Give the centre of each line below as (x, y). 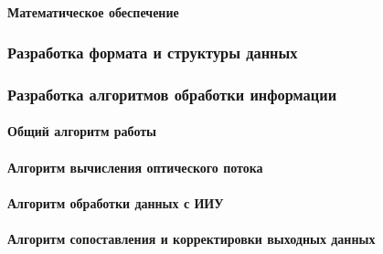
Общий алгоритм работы (82, 131)
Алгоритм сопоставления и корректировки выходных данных (191, 239)
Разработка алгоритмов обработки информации (172, 94)
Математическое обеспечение (93, 11)
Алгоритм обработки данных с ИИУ (116, 202)
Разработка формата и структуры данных (153, 53)
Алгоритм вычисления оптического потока (135, 167)
